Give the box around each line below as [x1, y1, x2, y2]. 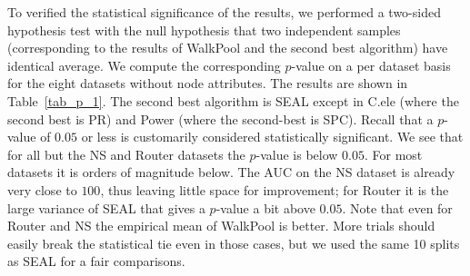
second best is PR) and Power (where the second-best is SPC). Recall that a [7, 109, 434, 128]
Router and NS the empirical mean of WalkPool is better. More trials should [7, 216, 435, 235]
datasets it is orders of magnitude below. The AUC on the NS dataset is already [7, 163, 455, 182]
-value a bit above [215, 198, 315, 217]
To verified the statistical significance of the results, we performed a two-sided [7, 3, 441, 21]
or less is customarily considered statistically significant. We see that [81, 127, 464, 146]
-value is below [255, 144, 338, 163]
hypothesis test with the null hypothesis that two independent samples [7, 20, 401, 39]
